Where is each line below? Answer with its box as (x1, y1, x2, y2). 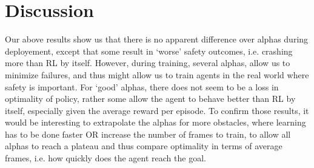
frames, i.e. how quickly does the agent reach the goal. (5, 152, 206, 164)
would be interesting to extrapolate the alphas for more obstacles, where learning (5, 116, 306, 129)
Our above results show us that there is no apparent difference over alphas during (5, 33, 309, 45)
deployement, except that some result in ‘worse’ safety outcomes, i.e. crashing (5, 44, 293, 57)
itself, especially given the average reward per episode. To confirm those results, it (5, 104, 309, 116)
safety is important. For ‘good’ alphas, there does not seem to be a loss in (5, 80, 279, 93)
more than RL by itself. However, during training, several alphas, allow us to (5, 56, 290, 69)
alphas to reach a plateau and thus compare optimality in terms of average (5, 139, 282, 152)
